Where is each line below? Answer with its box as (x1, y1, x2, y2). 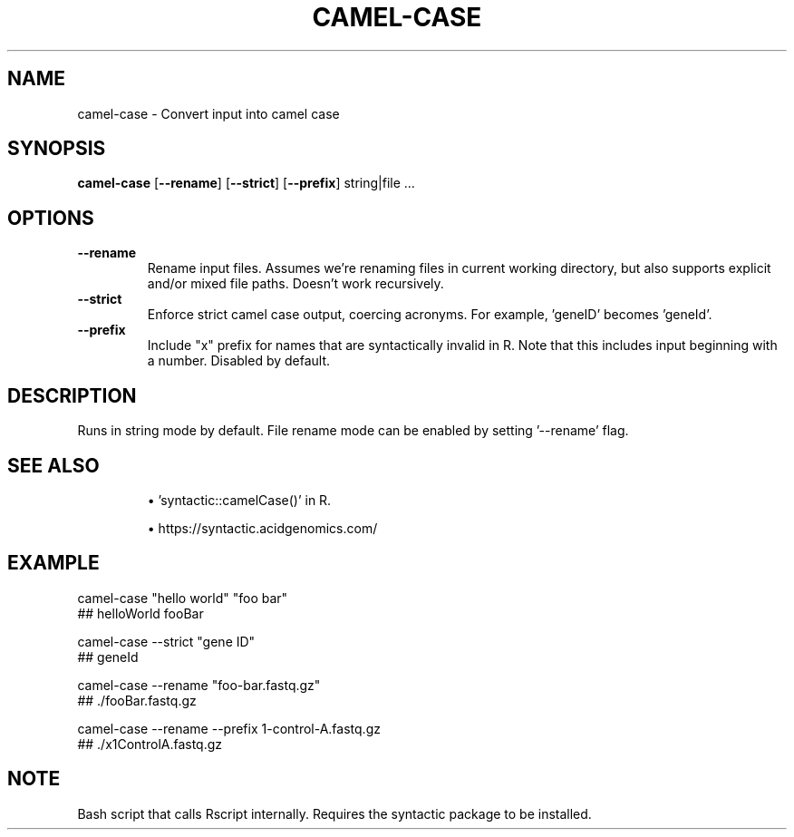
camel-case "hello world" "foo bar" (77, 589, 288, 606)
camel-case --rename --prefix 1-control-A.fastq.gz (77, 720, 381, 736)
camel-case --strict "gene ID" (77, 633, 256, 649)
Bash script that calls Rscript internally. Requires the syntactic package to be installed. (77, 805, 592, 822)
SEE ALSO (7, 453, 100, 477)
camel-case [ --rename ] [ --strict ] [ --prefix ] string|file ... (77, 175, 415, 191)
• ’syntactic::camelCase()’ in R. (147, 491, 332, 508)
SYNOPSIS (7, 137, 106, 161)
